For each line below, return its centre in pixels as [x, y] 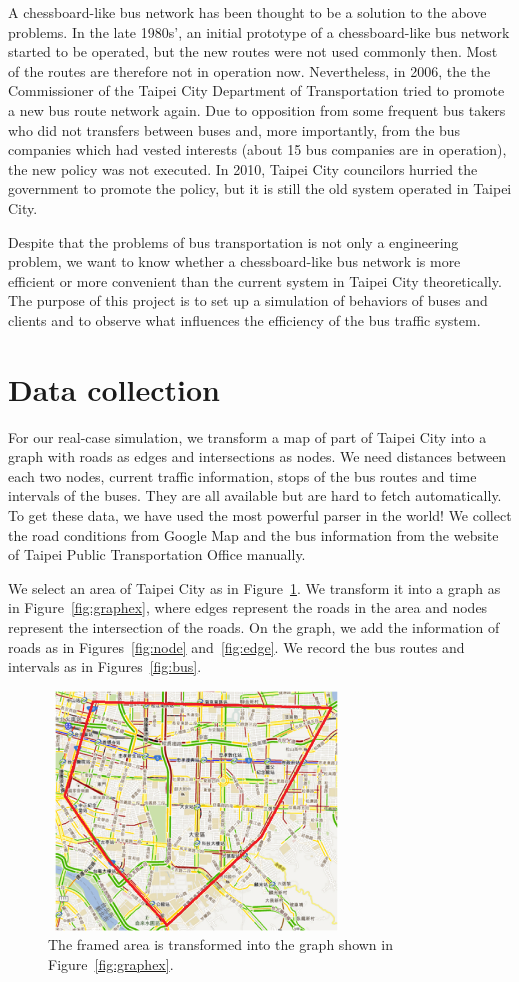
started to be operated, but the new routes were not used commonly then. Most [253, 51]
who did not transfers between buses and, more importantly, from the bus [234, 129]
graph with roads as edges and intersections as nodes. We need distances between [257, 456]
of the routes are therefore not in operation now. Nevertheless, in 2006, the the [249, 70]
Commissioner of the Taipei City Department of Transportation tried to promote [256, 90]
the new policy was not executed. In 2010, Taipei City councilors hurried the [243, 168]
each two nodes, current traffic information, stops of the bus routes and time [242, 475]
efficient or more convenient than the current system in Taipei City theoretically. [255, 280]
